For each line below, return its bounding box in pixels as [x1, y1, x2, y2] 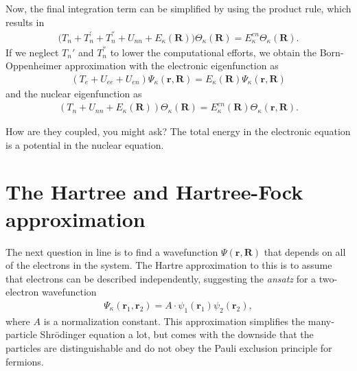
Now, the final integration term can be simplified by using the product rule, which [5, 1, 352, 15]
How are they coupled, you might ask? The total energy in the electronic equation [5, 124, 351, 139]
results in [5, 14, 45, 29]
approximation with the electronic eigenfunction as [65, 58, 279, 73]
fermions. [5, 354, 44, 368]
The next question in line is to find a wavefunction [5, 244, 218, 259]
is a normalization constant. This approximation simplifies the [43, 313, 306, 328]
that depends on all [264, 244, 346, 259]
